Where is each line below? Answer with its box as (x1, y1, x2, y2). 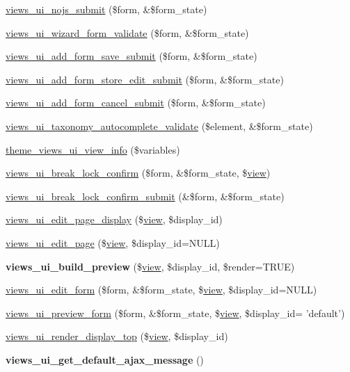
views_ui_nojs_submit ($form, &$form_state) (6, 2, 207, 16)
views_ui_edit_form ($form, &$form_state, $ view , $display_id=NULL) (6, 282, 317, 297)
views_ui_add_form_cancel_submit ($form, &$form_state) (6, 95, 266, 110)
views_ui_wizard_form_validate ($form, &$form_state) (6, 25, 249, 40)
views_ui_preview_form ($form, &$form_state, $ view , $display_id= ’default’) (6, 305, 345, 320)
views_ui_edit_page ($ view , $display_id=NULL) (6, 235, 220, 250)
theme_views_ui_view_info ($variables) (6, 142, 180, 156)
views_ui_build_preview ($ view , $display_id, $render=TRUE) (6, 259, 295, 273)
